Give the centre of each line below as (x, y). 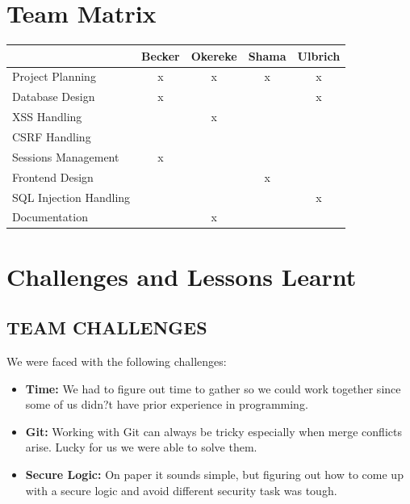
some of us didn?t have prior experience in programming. (167, 404)
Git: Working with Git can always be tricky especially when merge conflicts (213, 431)
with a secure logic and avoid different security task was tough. (181, 490)
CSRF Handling (52, 136)
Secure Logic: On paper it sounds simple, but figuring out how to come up (214, 475)
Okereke (214, 55)
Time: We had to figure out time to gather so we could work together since (213, 388)
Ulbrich (319, 55)
